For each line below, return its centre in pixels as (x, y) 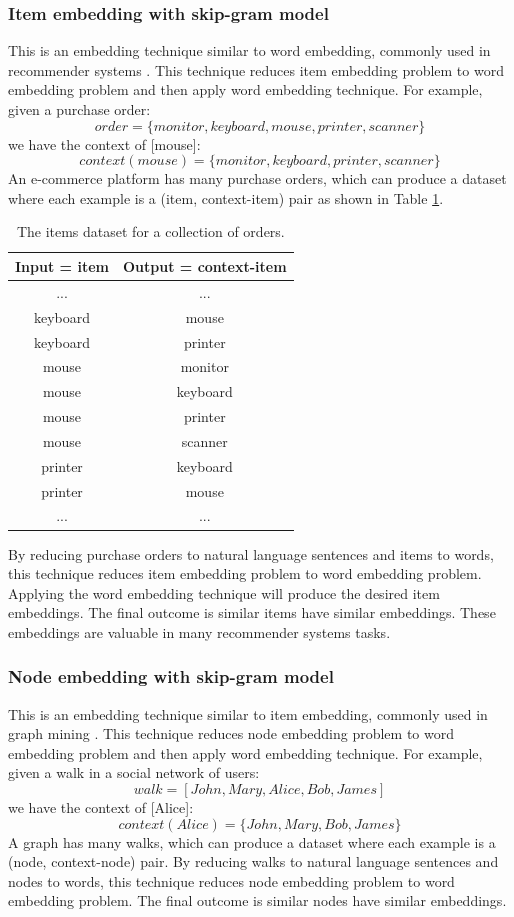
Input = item (62, 265)
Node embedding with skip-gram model (171, 676)
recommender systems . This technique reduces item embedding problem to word (256, 69)
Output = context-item (204, 265)
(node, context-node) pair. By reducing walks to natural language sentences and (253, 861)
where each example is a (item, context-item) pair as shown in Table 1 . (226, 197)
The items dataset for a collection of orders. (150, 231)
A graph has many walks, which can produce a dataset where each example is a (252, 841)
